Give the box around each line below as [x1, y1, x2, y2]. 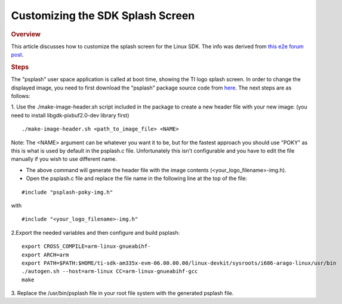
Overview [11, 30, 41, 38]
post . [11, 51, 24, 58]
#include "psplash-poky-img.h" [21, 188, 113, 196]
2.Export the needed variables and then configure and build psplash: [11, 229, 180, 236]
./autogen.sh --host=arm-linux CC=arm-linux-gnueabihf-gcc [21, 268, 198, 275]
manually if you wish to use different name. [11, 156, 118, 163]
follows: [11, 92, 30, 100]
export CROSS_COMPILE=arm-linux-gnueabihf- [21, 243, 151, 250]
